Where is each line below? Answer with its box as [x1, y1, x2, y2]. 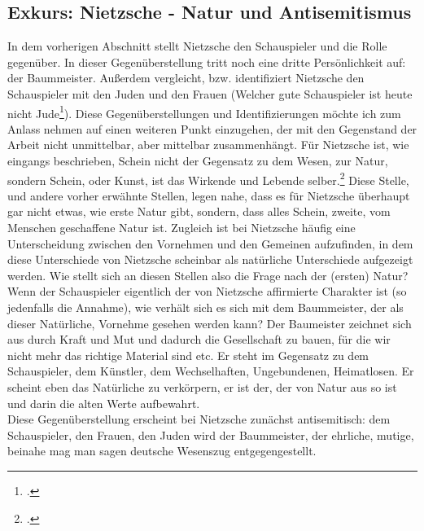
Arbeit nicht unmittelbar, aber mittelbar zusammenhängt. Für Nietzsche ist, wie [7, 136, 409, 153]
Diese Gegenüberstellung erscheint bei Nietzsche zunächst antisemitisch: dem [7, 410, 391, 428]
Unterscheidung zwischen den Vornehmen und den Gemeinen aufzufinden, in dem [7, 235, 413, 252]
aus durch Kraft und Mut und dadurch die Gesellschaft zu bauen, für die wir [7, 331, 391, 348]
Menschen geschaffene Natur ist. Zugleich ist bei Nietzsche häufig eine [7, 219, 356, 236]
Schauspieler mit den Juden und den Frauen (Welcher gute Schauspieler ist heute [7, 85, 413, 102]
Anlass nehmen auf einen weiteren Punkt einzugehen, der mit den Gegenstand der [7, 120, 417, 137]
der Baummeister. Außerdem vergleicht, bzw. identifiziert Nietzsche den [7, 69, 365, 86]
